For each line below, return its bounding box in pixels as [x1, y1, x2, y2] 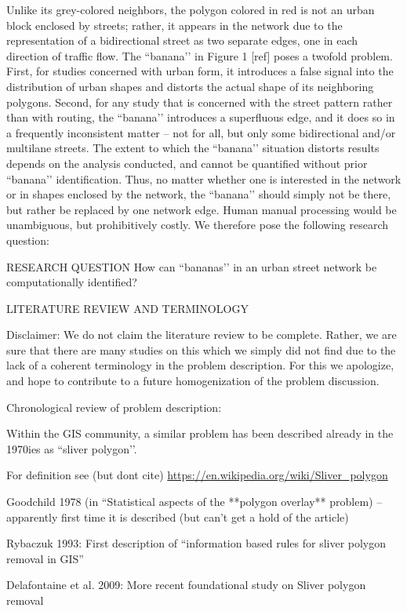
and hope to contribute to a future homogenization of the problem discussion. [6, 373, 380, 389]
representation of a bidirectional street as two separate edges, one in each [6, 32, 358, 49]
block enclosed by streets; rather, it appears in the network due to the [6, 16, 343, 33]
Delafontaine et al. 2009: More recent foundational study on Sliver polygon [6, 576, 366, 593]
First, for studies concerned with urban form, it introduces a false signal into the [6, 63, 394, 79]
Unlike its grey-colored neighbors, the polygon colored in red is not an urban [6, 2, 375, 17]
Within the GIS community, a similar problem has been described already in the [6, 425, 394, 442]
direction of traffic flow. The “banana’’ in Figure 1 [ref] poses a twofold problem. [6, 47, 393, 64]
